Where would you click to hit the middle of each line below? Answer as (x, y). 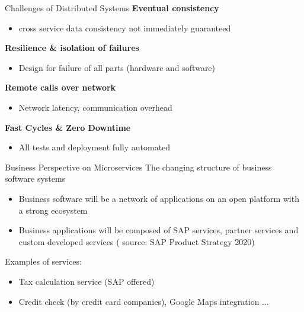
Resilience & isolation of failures (72, 48)
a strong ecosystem (53, 210)
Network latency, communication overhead (95, 107)
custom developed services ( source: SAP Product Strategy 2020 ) (137, 241)
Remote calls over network (60, 87)
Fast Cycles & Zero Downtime (68, 127)
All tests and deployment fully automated (95, 147)
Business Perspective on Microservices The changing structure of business (138, 167)
